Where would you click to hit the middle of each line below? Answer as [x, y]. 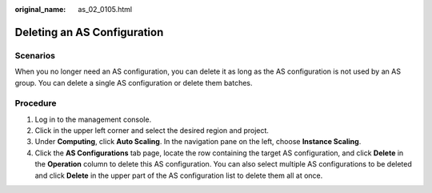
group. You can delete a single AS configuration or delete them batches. [134, 82]
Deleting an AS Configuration [89, 32]
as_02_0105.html [105, 9]
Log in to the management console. [93, 119]
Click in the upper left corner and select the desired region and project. [152, 131]
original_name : [40, 9]
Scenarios [35, 55]
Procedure [36, 103]
